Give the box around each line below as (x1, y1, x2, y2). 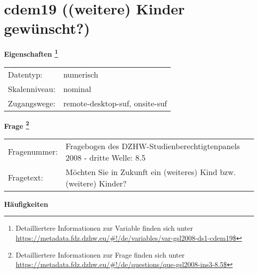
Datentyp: (8, 68, 43, 80)
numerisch (63, 68, 98, 80)
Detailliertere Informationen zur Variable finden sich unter (15, 223, 193, 233)
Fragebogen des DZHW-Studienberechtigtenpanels (65, 140, 240, 152)
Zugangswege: (8, 97, 56, 109)
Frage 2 (4, 119, 29, 131)
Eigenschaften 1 (4, 47, 58, 59)
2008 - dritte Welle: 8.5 (65, 151, 146, 163)
